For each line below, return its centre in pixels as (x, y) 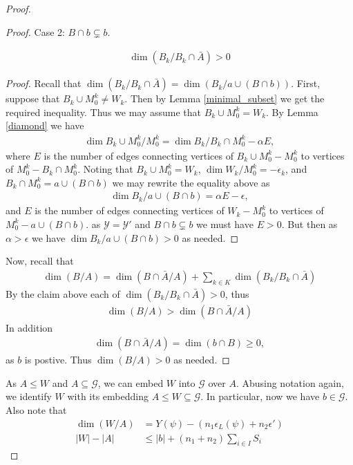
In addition (29, 327)
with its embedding (108, 396)
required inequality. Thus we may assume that (104, 112)
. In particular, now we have (260, 396)
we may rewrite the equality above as (191, 182)
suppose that (33, 98)
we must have (225, 224)
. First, (306, 83)
